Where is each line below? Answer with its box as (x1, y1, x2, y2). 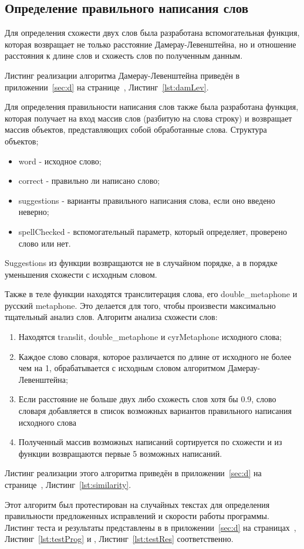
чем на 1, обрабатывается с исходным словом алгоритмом (18, 362, 225, 374)
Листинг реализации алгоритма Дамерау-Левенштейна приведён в (5, 69, 240, 81)
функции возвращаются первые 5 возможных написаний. (18, 447, 222, 459)
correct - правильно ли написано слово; (18, 174, 160, 187)
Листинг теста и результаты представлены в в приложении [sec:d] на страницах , (5, 521, 296, 533)
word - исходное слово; (18, 154, 102, 167)
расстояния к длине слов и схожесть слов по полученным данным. (5, 49, 243, 62)
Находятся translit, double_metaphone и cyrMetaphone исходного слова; (18, 331, 282, 343)
